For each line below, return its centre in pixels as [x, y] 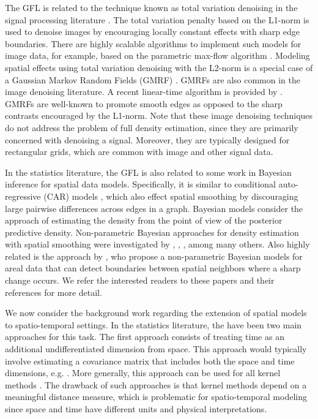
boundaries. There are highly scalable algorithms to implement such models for [153, 43]
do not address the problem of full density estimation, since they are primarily [152, 127]
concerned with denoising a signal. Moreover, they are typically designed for [147, 139]
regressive [23, 196]
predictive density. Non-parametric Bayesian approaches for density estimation [152, 232]
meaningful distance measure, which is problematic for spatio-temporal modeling [156, 397]
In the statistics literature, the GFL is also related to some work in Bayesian [148, 172]
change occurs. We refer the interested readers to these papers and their [140, 280]
